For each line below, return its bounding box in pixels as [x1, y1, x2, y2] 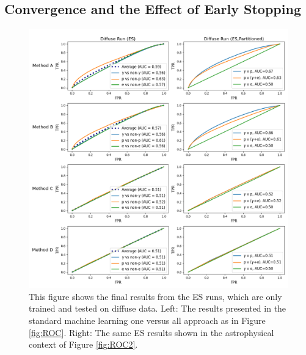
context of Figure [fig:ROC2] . [29, 338, 138, 351]
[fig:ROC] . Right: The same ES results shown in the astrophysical [29, 326, 274, 339]
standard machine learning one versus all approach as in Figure [29, 313, 266, 326]
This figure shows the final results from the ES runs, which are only [29, 290, 282, 302]
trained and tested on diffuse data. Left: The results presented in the [29, 302, 286, 315]
